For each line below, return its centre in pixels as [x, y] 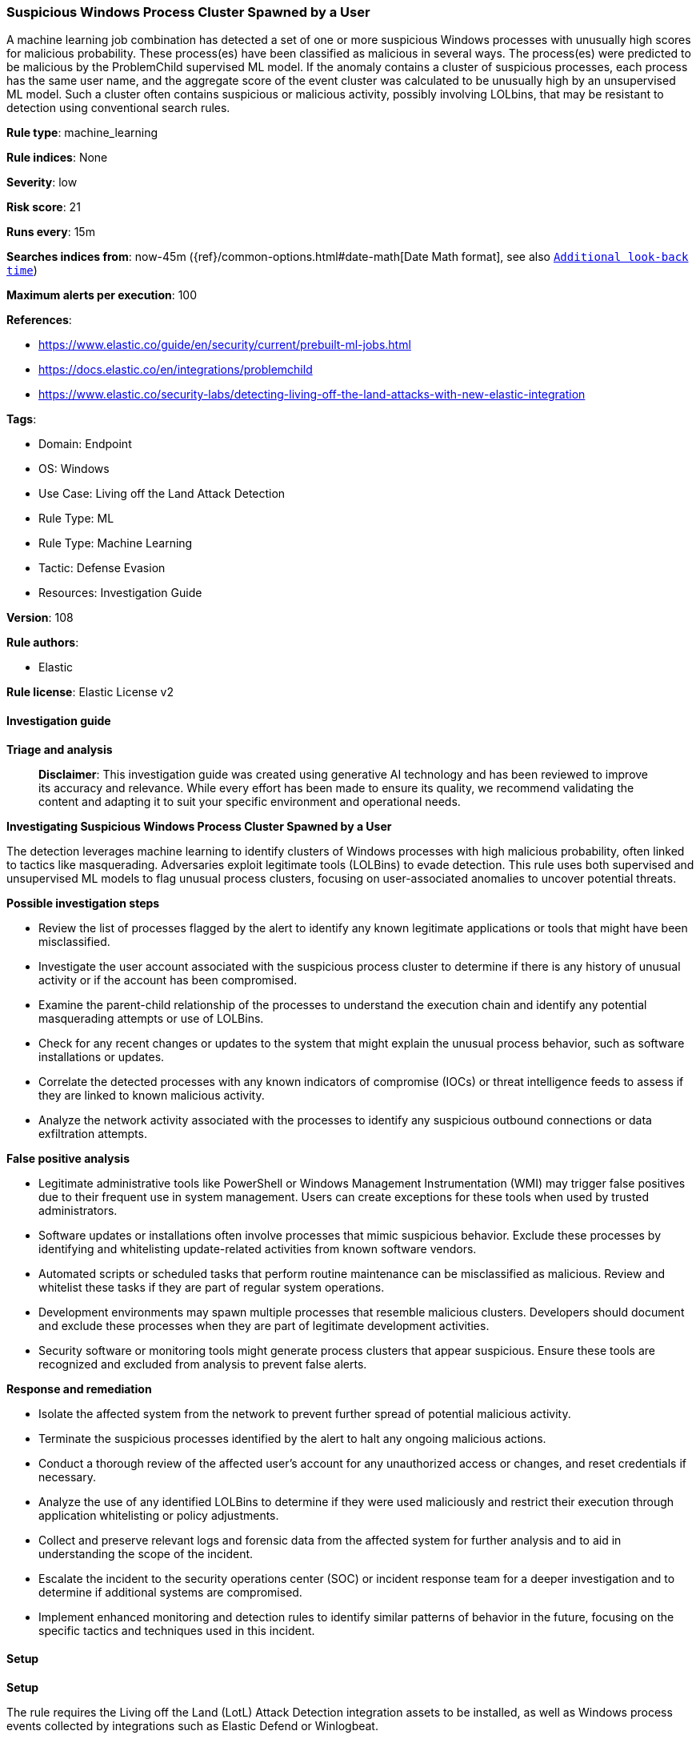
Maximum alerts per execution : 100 [102, 295]
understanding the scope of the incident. [146, 1553]
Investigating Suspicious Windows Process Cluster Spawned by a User [199, 826]
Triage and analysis [60, 749]
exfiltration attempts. [93, 1133]
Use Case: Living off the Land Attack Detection [162, 494]
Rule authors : [43, 643]
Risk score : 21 [44, 207]
